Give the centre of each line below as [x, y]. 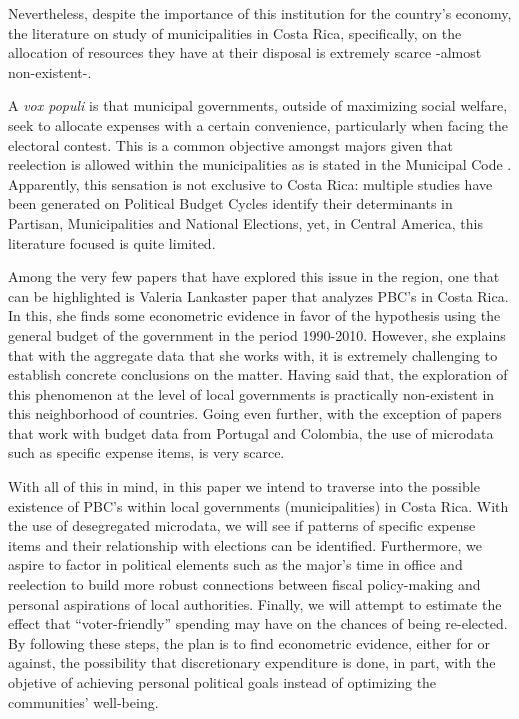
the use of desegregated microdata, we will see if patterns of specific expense [242, 525]
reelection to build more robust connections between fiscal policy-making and [244, 584]
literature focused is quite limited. [112, 242]
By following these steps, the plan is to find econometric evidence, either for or [249, 642]
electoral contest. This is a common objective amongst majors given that [230, 144]
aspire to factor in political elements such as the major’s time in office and [235, 564]
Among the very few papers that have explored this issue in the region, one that [254, 276]
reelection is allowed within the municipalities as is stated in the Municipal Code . [260, 164]
